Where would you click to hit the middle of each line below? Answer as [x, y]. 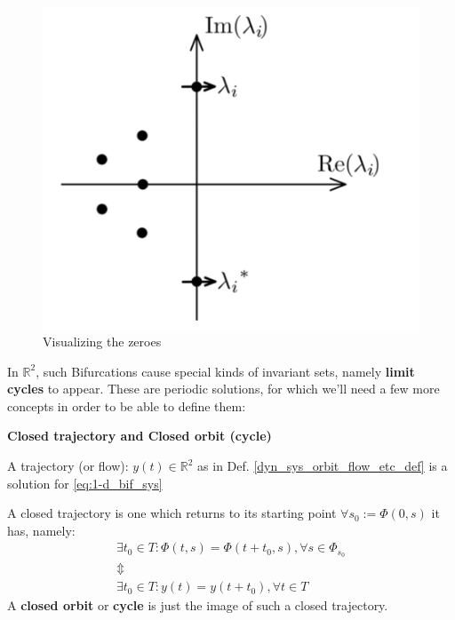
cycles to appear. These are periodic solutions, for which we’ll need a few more [224, 389]
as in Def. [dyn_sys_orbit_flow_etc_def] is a [323, 466]
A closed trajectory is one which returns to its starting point [172, 513]
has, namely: [41, 530]
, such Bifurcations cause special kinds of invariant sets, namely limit [225, 371]
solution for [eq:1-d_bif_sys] [85, 483]
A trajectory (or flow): [68, 466]
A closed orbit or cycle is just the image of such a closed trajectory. [198, 605]
